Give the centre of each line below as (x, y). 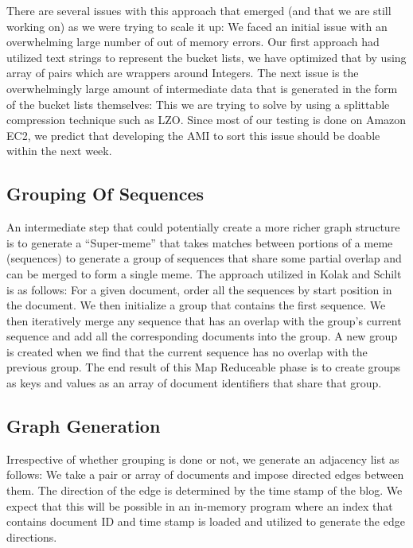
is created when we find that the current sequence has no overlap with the (187, 351)
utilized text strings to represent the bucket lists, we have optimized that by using (206, 57)
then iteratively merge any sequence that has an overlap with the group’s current (204, 320)
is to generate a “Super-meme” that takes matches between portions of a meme (200, 242)
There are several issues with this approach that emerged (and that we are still (199, 10)
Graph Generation (84, 426)
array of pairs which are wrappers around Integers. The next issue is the (183, 73)
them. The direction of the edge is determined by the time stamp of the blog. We (205, 490)
